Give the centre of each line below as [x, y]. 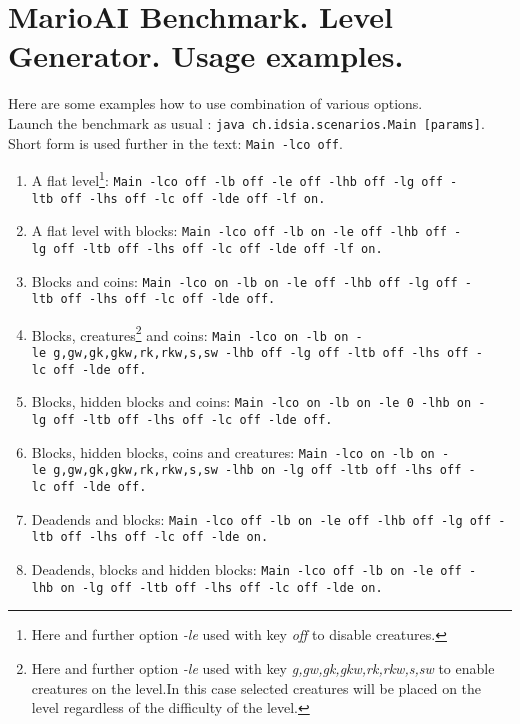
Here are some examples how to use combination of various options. [215, 103]
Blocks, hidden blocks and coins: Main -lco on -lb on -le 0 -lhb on [251, 401]
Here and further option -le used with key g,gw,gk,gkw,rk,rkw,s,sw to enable [263, 667]
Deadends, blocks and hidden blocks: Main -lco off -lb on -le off [246, 569]
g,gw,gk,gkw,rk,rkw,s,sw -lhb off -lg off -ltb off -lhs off [261, 353]
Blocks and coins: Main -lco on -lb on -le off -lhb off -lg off [244, 280]
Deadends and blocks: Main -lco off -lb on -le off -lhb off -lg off [261, 518]
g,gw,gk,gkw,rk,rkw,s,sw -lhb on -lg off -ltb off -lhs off [257, 470]
